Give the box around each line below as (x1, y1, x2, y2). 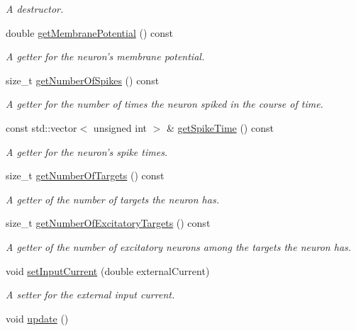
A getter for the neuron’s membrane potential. (6, 49, 205, 64)
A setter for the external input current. (6, 287, 175, 302)
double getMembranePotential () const (6, 25, 173, 40)
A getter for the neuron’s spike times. (6, 144, 168, 159)
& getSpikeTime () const (166, 120, 274, 135)
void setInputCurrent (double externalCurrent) (6, 263, 210, 278)
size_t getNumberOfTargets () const (6, 168, 165, 183)
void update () (6, 310, 69, 325)
